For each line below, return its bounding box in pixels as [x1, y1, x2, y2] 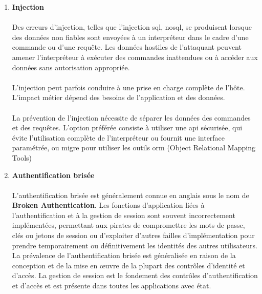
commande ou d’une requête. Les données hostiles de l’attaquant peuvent [12, 42, 242, 52]
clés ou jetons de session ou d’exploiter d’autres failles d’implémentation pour [12, 230, 255, 241]
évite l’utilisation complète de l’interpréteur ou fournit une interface [12, 132, 225, 143]
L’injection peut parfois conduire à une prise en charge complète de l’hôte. [12, 82, 245, 92]
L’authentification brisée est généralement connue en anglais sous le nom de [12, 189, 249, 200]
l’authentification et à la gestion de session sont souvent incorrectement [12, 209, 235, 220]
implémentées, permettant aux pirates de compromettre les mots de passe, [12, 220, 245, 230]
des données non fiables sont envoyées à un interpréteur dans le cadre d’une [12, 31, 249, 42]
